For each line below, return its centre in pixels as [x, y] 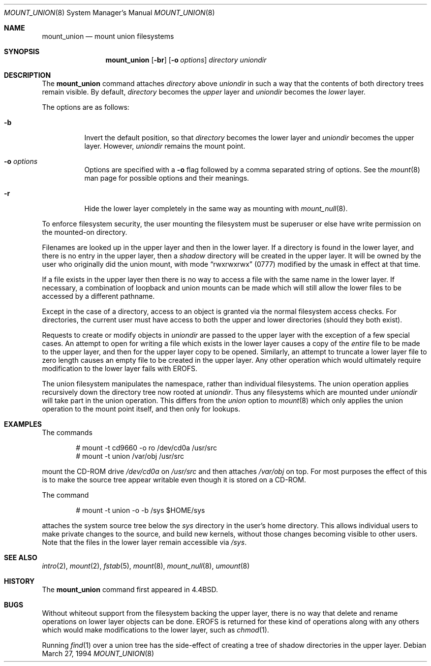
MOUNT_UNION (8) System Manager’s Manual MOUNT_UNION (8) [109, 13]
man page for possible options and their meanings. [167, 178]
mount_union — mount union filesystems [108, 36]
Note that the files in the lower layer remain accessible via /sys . [144, 542]
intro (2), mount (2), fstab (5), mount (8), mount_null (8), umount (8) [146, 566]
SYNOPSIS [22, 51]
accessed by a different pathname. [98, 296]
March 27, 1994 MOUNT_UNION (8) [98, 653]
